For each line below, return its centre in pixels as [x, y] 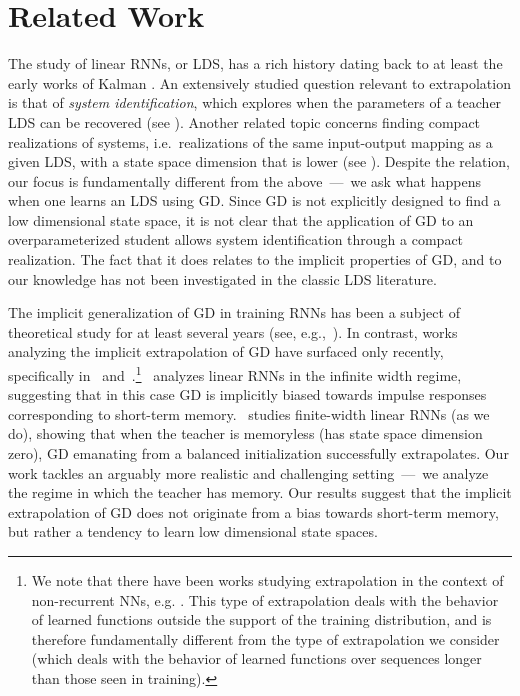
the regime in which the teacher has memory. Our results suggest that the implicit [260, 492]
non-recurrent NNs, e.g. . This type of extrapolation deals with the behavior [265, 599]
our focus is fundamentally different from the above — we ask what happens [244, 180]
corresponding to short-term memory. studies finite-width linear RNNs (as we [249, 413]
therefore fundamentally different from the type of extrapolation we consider [265, 638]
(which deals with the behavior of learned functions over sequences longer [256, 658]
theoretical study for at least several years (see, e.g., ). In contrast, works [233, 331]
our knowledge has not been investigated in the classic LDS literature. [222, 278]
